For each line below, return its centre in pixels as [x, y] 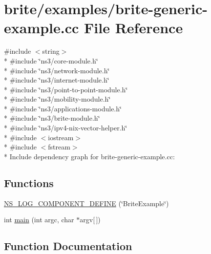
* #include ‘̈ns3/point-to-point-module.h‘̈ [66, 89]
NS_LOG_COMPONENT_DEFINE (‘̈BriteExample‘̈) [86, 203]
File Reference [134, 28]
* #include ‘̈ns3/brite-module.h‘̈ [52, 118]
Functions [29, 182]
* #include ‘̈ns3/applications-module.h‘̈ [63, 108]
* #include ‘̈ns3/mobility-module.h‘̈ [57, 99]
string [51, 51]
